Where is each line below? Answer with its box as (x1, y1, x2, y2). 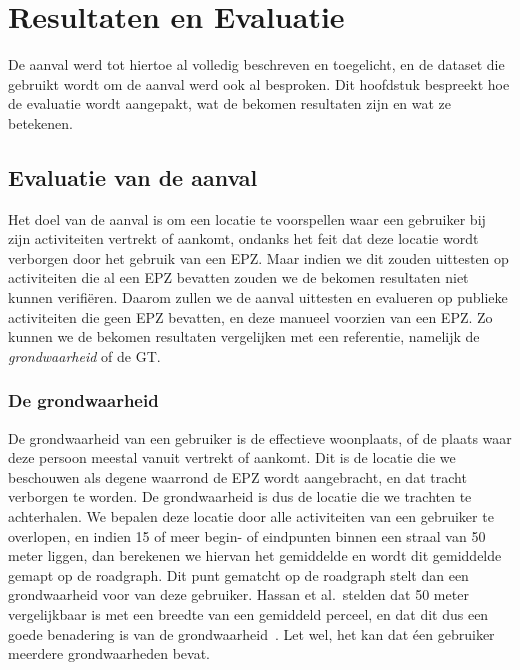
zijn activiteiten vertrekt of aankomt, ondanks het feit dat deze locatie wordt (8, 228, 479, 249)
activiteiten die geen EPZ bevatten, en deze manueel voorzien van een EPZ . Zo (8, 306, 493, 327)
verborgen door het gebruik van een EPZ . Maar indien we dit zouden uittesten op (8, 247, 509, 268)
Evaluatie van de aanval (8, 161, 258, 192)
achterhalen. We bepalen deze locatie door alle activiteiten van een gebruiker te (8, 506, 494, 527)
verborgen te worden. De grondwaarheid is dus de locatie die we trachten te (8, 486, 472, 507)
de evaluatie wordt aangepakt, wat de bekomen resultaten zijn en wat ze (8, 93, 452, 114)
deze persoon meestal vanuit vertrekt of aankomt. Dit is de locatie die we (8, 447, 456, 468)
